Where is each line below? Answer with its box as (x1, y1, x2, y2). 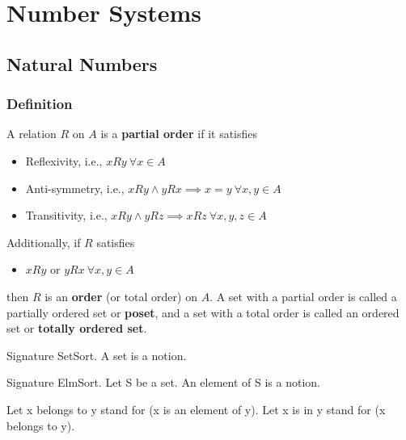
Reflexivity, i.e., (25, 152, 103, 169)
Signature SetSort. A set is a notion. (6, 346, 187, 363)
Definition (6, 94, 73, 114)
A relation (6, 125, 57, 142)
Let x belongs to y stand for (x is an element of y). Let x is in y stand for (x (6, 400, 386, 417)
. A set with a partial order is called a (209, 287, 397, 304)
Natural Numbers (6, 51, 158, 76)
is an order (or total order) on (44, 287, 197, 304)
